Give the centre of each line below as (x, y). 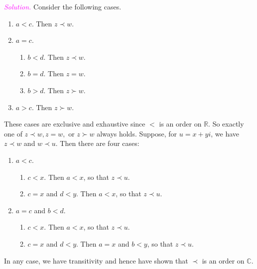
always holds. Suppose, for (137, 133)
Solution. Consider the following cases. (63, 6)
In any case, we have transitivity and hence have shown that (96, 260)
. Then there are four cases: (97, 143)
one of (13, 133)
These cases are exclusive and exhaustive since (75, 124)
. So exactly (226, 124)
